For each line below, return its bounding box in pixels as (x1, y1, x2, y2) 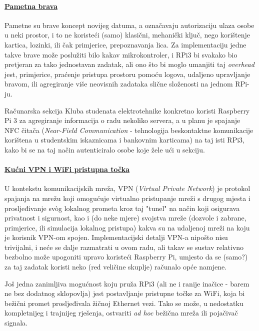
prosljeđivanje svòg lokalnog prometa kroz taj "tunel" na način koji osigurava (4, 202, 240, 213)
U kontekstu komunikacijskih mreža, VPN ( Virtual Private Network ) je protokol (4, 183, 250, 193)
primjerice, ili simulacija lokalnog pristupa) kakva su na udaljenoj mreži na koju (4, 222, 250, 232)
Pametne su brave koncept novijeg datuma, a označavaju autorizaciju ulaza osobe (4, 19, 254, 30)
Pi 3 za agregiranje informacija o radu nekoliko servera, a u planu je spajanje (4, 115, 240, 125)
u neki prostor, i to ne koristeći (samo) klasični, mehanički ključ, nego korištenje (4, 29, 250, 40)
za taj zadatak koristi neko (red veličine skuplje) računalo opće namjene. (4, 261, 226, 272)
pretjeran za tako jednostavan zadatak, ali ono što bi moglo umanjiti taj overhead (4, 59, 254, 69)
